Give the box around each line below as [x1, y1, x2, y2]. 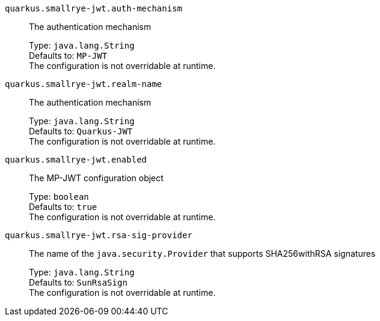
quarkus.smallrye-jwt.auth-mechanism [5, 4, 183, 13]
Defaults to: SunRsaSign [29, 277, 127, 287]
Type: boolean [29, 191, 89, 202]
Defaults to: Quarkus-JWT [29, 126, 133, 136]
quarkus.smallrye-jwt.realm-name [5, 79, 162, 89]
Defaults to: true [29, 202, 97, 212]
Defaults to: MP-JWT [29, 50, 108, 61]
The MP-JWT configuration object [29, 173, 164, 183]
